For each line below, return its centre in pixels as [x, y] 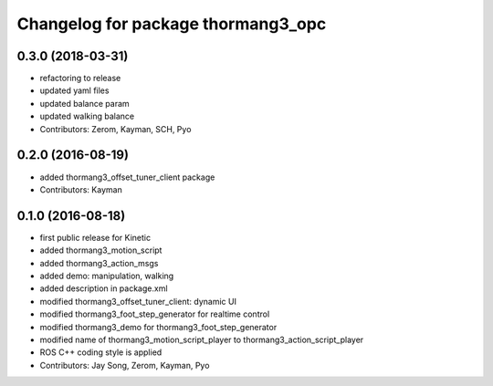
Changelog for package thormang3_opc [172, 24]
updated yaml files [74, 90]
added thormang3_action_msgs [99, 263]
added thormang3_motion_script [101, 250]
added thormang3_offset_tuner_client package [127, 177]
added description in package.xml [104, 288]
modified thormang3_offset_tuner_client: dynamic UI [138, 301]
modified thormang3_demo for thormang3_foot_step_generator [158, 327]
